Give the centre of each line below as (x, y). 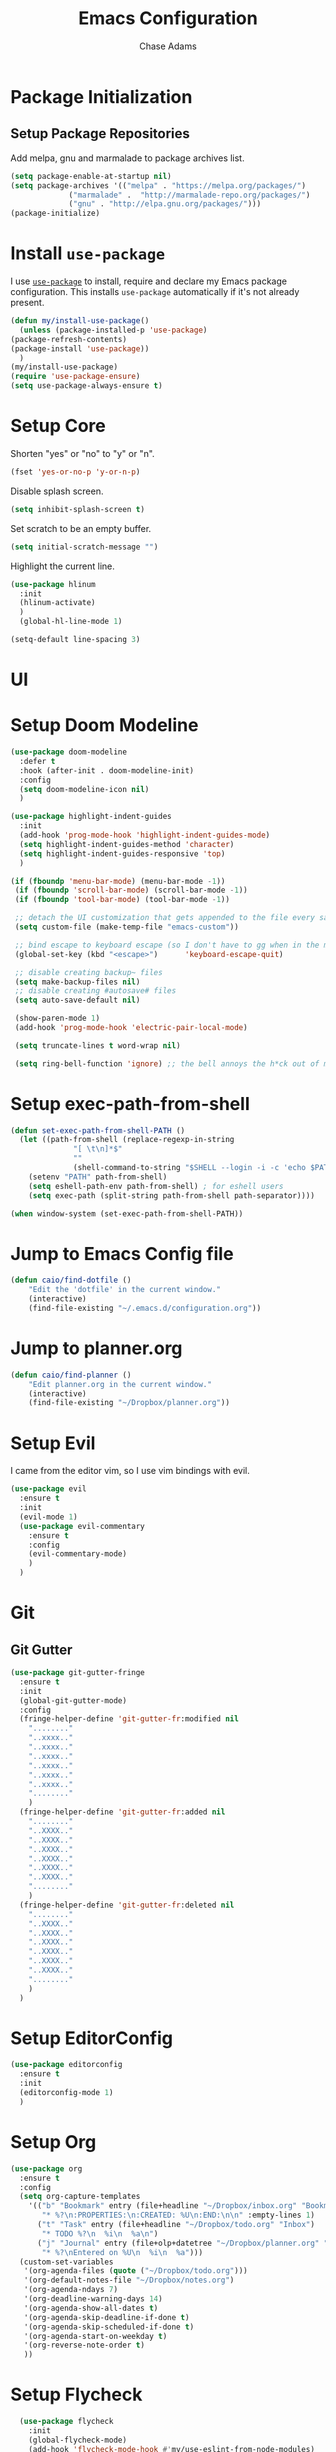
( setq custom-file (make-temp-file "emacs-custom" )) (127, 927)
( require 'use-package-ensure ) (75, 377)
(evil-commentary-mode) (78, 1554)
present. (27, 303)
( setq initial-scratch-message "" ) (84, 547)
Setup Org (53, 2142)
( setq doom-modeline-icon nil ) (84, 789)
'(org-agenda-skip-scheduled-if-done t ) (109, 2327)
